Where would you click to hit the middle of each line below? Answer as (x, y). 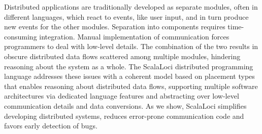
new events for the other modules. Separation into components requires (115, 27)
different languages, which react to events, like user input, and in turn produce (126, 16)
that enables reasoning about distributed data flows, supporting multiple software (131, 86)
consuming (21, 36)
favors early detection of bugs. (51, 126)
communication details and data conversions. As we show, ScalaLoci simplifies (125, 105)
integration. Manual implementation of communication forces (134, 36)
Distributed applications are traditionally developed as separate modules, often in (131, 7)
